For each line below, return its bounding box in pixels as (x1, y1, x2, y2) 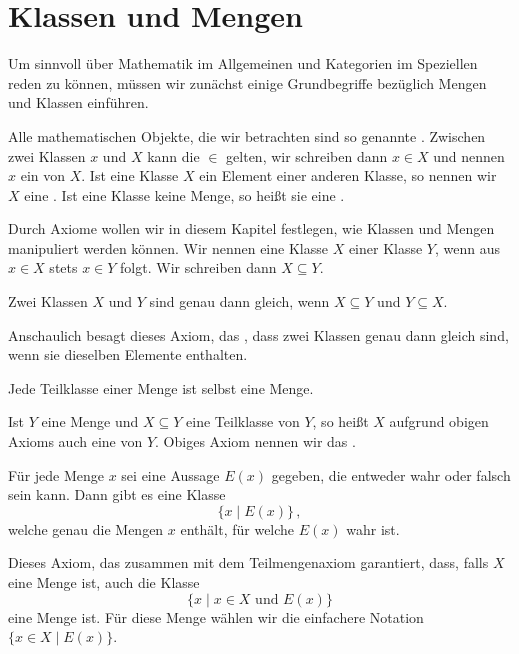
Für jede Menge (8, 464, 104, 485)
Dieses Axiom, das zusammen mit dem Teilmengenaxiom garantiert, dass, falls (8, 552, 489, 573)
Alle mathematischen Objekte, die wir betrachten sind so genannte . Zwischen (8, 125, 486, 146)
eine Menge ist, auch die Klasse (8, 572, 200, 592)
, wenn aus (434, 237, 501, 258)
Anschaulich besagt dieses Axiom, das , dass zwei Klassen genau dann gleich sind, (8, 324, 509, 345)
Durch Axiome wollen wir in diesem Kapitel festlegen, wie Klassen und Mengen (8, 218, 495, 239)
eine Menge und (41, 411, 139, 432)
